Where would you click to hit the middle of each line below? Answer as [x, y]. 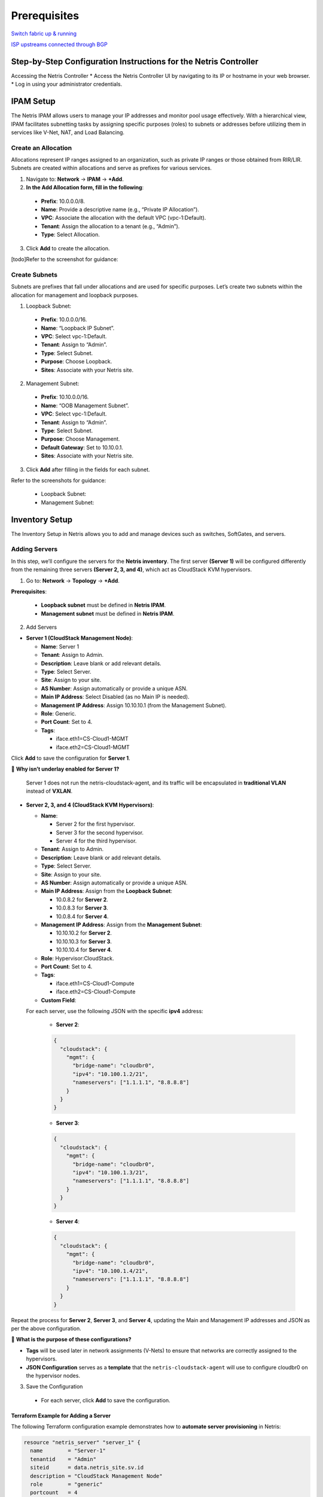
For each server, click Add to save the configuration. [106, 1400]
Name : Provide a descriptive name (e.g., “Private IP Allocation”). [120, 210]
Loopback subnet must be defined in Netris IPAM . [103, 605]
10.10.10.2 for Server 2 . [84, 933]
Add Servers [41, 627]
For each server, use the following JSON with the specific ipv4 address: [115, 1011]
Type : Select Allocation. [70, 235]
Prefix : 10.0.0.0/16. [64, 320]
